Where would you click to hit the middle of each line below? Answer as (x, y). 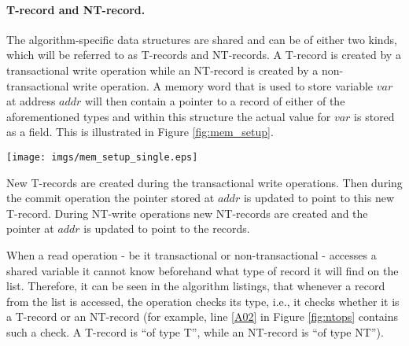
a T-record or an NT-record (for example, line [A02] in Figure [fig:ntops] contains (203, 317)
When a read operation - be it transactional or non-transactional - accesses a (192, 254)
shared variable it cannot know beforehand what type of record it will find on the (203, 270)
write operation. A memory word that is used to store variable (223, 85)
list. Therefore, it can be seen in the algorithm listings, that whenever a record (196, 286)
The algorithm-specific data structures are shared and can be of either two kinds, (202, 39)
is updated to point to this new (319, 198)
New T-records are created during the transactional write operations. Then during (204, 182)
